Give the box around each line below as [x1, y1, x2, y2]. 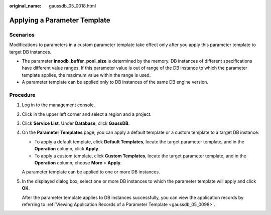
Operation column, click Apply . [34, 146, 100, 152]
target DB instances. [9, 49, 52, 55]
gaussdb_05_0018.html [49, 3, 96, 9]
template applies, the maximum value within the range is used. [22, 72, 151, 78]
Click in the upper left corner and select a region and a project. [22, 111, 152, 117]
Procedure [9, 91, 36, 98]
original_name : [9, 3, 42, 9]
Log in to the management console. [22, 102, 95, 108]
